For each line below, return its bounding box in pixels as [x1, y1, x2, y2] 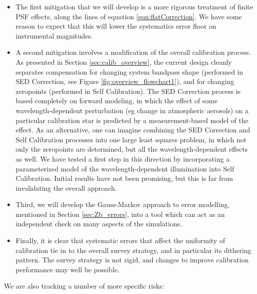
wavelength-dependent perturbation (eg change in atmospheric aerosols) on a [15, 105, 249, 115]
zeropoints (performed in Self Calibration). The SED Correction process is [15, 85, 241, 96]
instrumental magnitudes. [15, 30, 93, 41]
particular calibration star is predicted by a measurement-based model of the [15, 115, 249, 125]
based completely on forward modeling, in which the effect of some [15, 95, 217, 106]
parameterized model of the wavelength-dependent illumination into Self [15, 163, 234, 173]
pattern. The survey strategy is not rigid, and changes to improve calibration [15, 254, 249, 265]
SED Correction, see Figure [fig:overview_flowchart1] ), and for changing [15, 76, 234, 86]
